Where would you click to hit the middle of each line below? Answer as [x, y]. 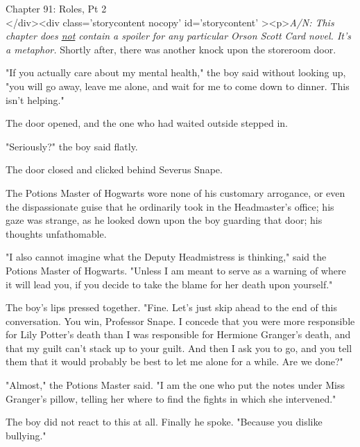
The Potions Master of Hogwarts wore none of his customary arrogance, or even [175, 192]
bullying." [26, 435]
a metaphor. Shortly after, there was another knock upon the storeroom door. [171, 49]
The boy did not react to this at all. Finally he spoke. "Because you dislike [164, 422]
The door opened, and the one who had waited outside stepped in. [147, 123]
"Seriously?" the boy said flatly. [72, 146]
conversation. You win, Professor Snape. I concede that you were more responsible [180, 321]
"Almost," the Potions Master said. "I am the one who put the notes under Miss [175, 385]
